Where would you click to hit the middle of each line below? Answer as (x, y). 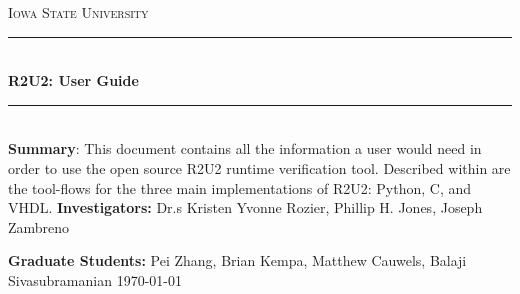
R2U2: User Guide (73, 80)
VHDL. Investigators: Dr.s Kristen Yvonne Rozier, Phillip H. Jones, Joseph (245, 207)
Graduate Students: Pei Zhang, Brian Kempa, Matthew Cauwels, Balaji (237, 260)
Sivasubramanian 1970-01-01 (95, 279)
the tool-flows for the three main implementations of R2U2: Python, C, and (240, 187)
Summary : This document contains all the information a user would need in (245, 148)
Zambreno (39, 226)
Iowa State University (78, 12)
